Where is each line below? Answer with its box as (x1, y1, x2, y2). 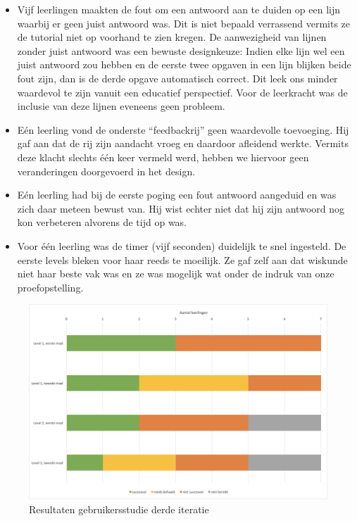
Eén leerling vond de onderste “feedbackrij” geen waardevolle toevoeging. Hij (17, 122, 349, 137)
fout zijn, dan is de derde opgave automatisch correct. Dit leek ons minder (17, 70, 338, 85)
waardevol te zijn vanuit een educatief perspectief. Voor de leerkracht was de (17, 84, 348, 99)
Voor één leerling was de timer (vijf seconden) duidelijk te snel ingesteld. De (17, 238, 346, 253)
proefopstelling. (17, 280, 84, 294)
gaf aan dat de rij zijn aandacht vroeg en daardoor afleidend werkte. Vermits (17, 136, 349, 151)
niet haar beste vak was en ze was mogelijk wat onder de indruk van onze (17, 266, 334, 281)
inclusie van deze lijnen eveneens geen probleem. (17, 99, 225, 113)
